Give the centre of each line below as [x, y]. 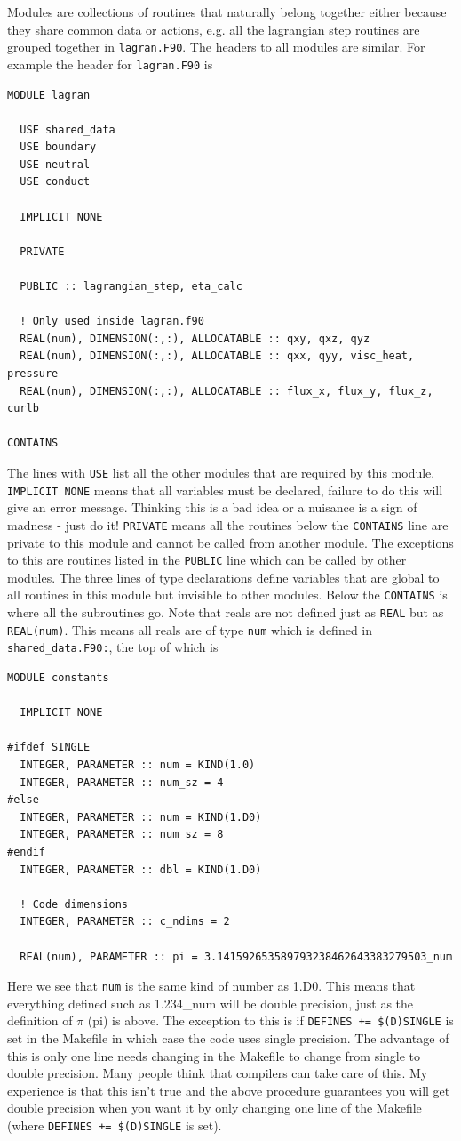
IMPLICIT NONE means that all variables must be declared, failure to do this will [225, 490]
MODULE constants [58, 678]
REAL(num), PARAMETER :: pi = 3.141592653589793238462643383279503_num [236, 956]
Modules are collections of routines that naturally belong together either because [227, 12]
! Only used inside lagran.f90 [112, 321]
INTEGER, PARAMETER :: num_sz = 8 [122, 835]
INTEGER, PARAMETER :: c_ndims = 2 [125, 922]
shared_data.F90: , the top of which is [113, 647]
